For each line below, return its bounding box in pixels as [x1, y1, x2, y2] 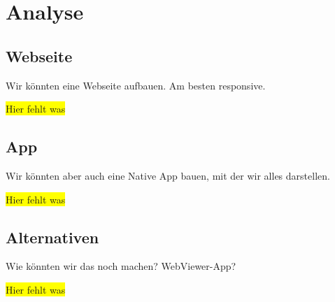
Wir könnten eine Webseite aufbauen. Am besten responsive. [6, 78, 266, 92]
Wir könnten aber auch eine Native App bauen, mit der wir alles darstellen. [6, 168, 330, 182]
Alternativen [6, 226, 99, 247]
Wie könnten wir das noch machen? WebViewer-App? [6, 259, 236, 273]
